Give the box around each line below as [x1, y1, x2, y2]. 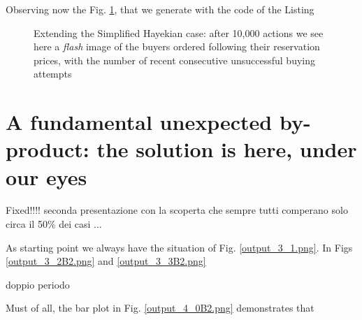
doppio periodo [6, 277, 70, 291]
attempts [34, 66, 72, 81]
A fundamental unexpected [6, 108, 273, 136]
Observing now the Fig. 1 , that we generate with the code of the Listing [6, 2, 314, 16]
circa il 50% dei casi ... [6, 217, 102, 231]
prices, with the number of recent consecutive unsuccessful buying [34, 52, 315, 67]
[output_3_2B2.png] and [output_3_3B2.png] [6, 254, 206, 268]
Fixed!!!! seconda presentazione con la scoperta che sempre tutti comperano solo [6, 203, 348, 217]
